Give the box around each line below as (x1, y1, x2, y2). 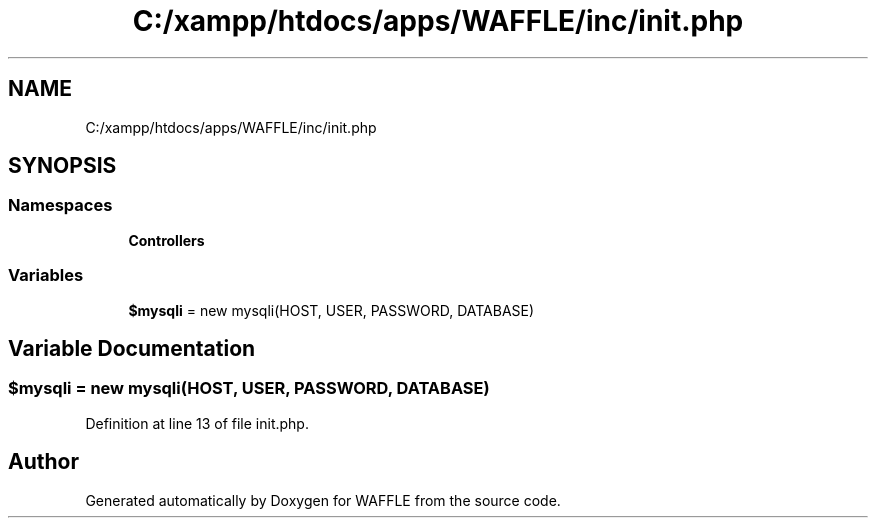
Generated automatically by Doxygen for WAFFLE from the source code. (85, 491, 561, 509)
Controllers (128, 231, 205, 249)
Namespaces (8, 195, 113, 216)
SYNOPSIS (8, 153, 117, 179)
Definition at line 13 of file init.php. (85, 414, 309, 432)
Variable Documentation (8, 335, 256, 361)
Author (8, 449, 79, 475)
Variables (8, 265, 84, 286)
